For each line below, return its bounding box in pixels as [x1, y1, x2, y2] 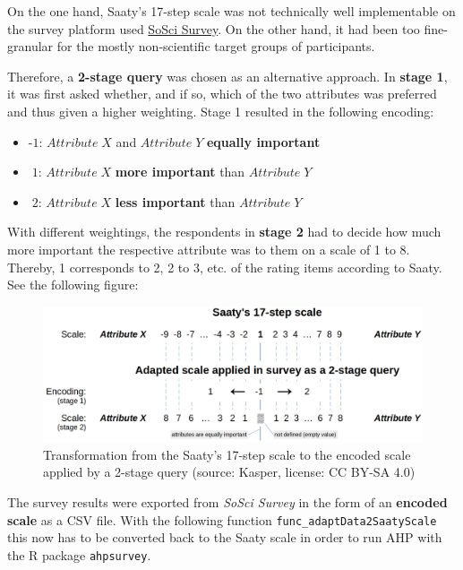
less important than [115, 192, 236, 211]
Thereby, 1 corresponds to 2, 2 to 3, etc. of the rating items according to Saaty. [7, 257, 442, 276]
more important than [115, 162, 245, 181]
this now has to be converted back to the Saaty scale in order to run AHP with [7, 528, 442, 547]
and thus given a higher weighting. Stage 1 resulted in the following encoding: [7, 101, 434, 120]
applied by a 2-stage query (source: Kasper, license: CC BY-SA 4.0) [43, 462, 416, 481]
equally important [206, 132, 321, 151]
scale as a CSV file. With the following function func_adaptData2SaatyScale [7, 510, 437, 529]
